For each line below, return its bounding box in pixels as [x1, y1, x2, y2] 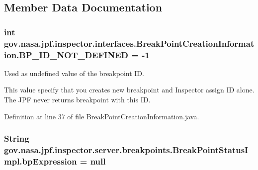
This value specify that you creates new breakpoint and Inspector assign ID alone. [4, 85, 255, 95]
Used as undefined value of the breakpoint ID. [4, 68, 144, 78]
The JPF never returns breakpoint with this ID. [4, 94, 151, 105]
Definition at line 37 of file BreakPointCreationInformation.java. [4, 111, 199, 121]
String [4, 132, 29, 145]
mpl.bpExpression [4, 155, 77, 167]
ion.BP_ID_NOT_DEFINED [4, 48, 128, 61]
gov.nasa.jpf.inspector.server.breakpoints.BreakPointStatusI [4, 144, 249, 156]
